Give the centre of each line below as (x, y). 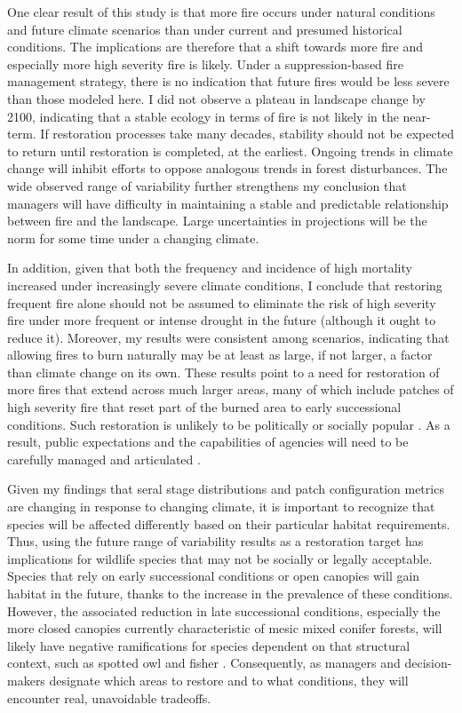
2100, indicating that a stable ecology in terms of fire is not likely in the (203, 116)
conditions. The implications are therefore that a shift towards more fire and (215, 47)
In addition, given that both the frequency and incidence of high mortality (210, 268)
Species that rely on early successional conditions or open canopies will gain (214, 576)
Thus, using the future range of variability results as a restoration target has (215, 541)
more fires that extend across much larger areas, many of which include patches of (231, 389)
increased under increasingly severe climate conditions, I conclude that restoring (225, 285)
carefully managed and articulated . (104, 459)
